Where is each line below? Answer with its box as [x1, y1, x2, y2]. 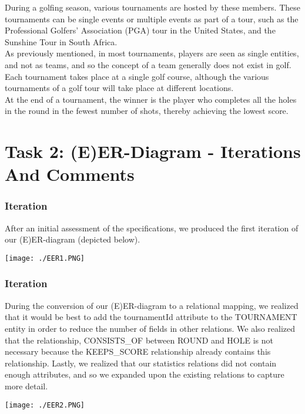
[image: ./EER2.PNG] [5, 400, 85, 409]
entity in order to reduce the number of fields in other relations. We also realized [5, 322, 296, 334]
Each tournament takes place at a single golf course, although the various [5, 70, 269, 82]
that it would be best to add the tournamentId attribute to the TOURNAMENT [5, 311, 297, 323]
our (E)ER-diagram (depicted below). [5, 233, 140, 245]
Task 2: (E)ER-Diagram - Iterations [5, 139, 301, 163]
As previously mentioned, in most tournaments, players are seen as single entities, [5, 47, 299, 59]
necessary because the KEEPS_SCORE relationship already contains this [5, 345, 271, 358]
